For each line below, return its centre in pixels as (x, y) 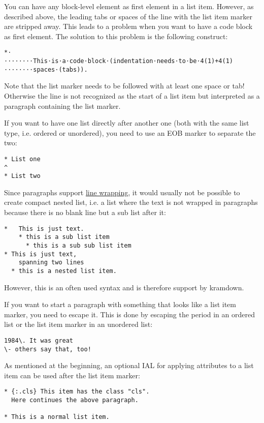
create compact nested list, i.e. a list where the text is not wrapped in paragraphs (131, 202)
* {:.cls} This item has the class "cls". (77, 392)
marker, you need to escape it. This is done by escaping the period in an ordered (129, 314)
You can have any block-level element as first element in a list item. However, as (129, 6)
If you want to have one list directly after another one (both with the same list (127, 123)
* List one (22, 159)
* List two (22, 176)
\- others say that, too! (48, 349)
